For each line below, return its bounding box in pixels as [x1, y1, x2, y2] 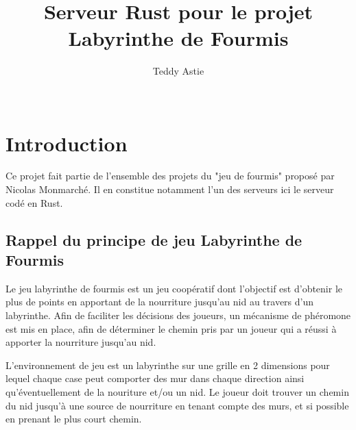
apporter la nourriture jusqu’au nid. [5, 335, 156, 349]
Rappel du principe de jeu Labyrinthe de [5, 229, 302, 250]
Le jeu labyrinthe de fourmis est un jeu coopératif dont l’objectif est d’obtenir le [5, 281, 343, 295]
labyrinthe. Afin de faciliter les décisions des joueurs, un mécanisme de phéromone [5, 308, 351, 322]
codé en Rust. [5, 195, 63, 210]
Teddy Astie [152, 64, 204, 78]
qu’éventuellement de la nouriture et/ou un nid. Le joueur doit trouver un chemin [5, 384, 349, 399]
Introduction [5, 129, 128, 157]
